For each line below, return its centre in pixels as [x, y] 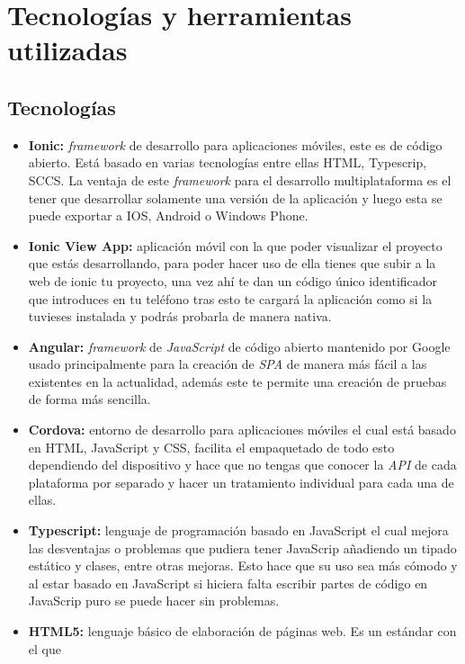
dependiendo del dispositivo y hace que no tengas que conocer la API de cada [242, 465]
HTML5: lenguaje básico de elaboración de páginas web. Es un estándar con [242, 631]
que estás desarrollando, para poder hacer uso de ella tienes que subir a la [232, 263]
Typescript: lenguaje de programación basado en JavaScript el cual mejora [238, 530]
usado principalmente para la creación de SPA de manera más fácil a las [228, 364]
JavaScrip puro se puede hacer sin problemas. [154, 601]
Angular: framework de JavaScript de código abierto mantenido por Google [239, 346]
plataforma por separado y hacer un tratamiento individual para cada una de [241, 482]
